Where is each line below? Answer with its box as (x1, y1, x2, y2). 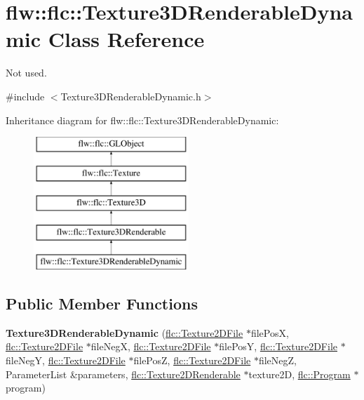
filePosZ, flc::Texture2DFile (133, 353, 251, 368)
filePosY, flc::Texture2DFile (219, 339, 337, 354)
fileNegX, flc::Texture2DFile (90, 339, 211, 354)
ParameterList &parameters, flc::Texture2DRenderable (6, 366, 241, 381)
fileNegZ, (258, 353, 297, 368)
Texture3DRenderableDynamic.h (60, 88, 201, 103)
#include (6, 88, 45, 103)
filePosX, (250, 325, 289, 340)
